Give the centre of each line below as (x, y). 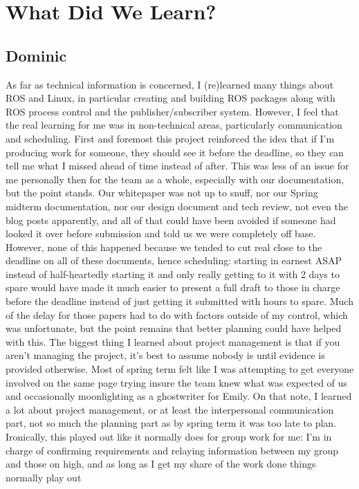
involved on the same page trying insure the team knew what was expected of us (176, 382)
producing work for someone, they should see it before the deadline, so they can (175, 152)
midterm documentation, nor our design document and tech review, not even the (177, 206)
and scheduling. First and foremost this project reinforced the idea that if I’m (170, 138)
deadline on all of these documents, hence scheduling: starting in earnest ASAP (174, 260)
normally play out (44, 477)
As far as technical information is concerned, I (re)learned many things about (170, 84)
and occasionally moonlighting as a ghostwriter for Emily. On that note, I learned (179, 396)
